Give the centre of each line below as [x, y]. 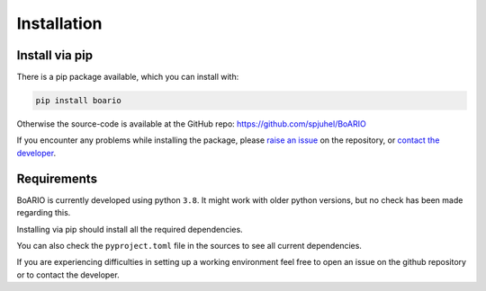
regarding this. [44, 213]
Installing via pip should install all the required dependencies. [130, 229]
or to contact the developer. [68, 275]
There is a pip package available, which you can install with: [128, 77]
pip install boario [78, 101]
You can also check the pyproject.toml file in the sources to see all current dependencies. [189, 245]
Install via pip [55, 55]
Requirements [57, 178]
